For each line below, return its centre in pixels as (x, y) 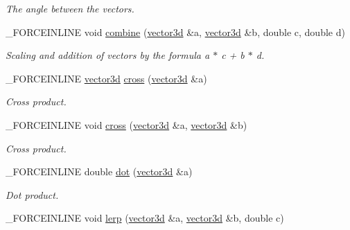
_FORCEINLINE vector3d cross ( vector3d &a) (106, 78)
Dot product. (32, 194)
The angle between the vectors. (70, 8)
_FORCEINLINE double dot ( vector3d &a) (99, 171)
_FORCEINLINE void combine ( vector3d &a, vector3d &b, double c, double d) (175, 32)
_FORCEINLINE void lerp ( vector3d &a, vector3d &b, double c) (145, 218)
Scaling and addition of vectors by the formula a (108, 55)
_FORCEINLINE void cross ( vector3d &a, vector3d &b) (126, 124)
